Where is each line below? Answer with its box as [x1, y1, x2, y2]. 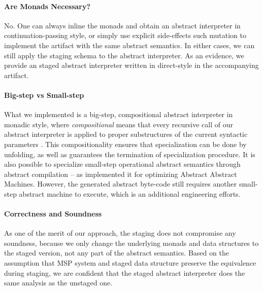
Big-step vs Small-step [4, 89, 84, 100]
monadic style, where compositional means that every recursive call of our [4, 119, 233, 129]
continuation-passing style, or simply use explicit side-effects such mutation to [4, 30, 247, 41]
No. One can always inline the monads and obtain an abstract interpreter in [4, 20, 241, 30]
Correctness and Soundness [4, 208, 102, 219]
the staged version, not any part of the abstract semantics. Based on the [4, 247, 229, 258]
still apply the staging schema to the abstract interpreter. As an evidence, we [4, 50, 244, 60]
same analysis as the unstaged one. [4, 277, 113, 288]
